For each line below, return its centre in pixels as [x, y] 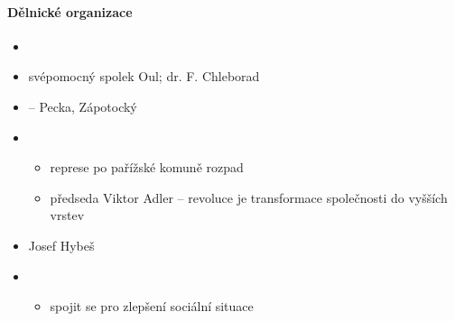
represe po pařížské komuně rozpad [147, 167]
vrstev [67, 215]
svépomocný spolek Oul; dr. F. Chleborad [144, 76]
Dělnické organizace [70, 11]
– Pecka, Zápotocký [83, 106]
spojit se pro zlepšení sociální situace [152, 306]
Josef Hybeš [61, 245]
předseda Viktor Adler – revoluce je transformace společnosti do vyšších [249, 197]
